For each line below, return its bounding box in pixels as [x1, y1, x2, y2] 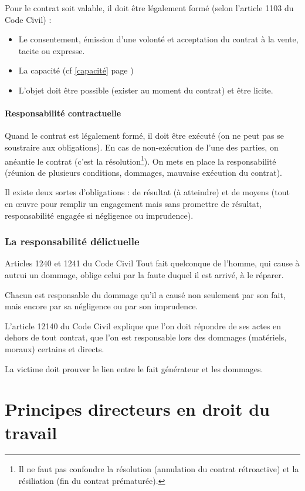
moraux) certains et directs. [5, 342, 104, 355]
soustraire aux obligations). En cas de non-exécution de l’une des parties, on [5, 141, 279, 153]
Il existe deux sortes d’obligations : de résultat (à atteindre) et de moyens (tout [5, 186, 290, 198]
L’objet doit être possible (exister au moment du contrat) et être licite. [18, 83, 273, 96]
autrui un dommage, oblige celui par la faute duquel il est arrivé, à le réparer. [5, 268, 284, 280]
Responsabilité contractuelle [5, 107, 121, 119]
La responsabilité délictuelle [5, 234, 140, 249]
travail [5, 420, 57, 444]
